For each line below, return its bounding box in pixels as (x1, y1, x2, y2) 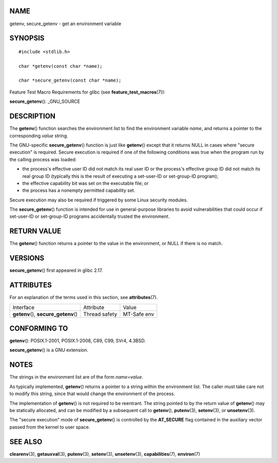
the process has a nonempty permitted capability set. (22, 188, 135, 194)
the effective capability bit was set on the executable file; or (22, 180, 149, 186)
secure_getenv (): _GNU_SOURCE (9, 98, 81, 105)
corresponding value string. (9, 133, 69, 139)
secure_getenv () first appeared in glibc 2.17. (9, 267, 103, 273)
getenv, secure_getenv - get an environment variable (9, 21, 122, 27)
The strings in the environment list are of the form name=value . (9, 374, 144, 380)
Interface (12, 304, 35, 311)
